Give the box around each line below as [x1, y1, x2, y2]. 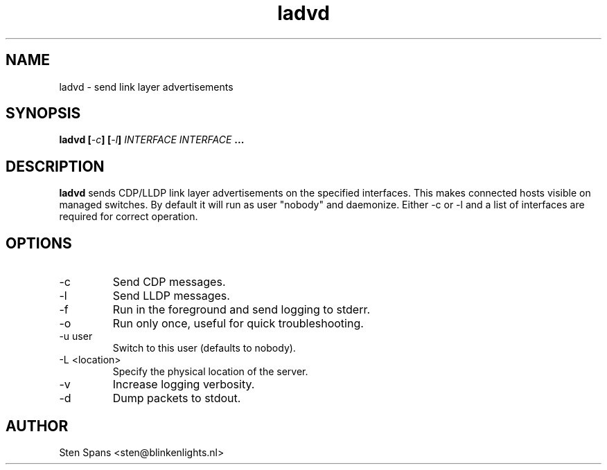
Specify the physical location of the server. [112, 365, 308, 378]
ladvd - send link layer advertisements [59, 80, 234, 93]
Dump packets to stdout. [112, 391, 241, 406]
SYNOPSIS [6, 105, 81, 123]
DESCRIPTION [6, 157, 105, 175]
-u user [59, 330, 93, 343]
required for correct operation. [59, 210, 198, 223]
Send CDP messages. [112, 275, 226, 289]
